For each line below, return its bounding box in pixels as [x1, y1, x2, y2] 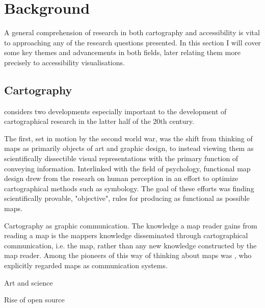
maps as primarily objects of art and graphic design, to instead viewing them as [4, 143, 254, 153]
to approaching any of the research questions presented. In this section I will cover [4, 37, 261, 47]
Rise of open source [4, 294, 65, 305]
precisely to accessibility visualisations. [4, 57, 125, 67]
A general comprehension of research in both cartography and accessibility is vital [4, 27, 260, 38]
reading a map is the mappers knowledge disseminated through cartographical [4, 230, 248, 241]
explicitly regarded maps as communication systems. [4, 260, 168, 271]
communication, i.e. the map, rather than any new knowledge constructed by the [4, 240, 257, 250]
